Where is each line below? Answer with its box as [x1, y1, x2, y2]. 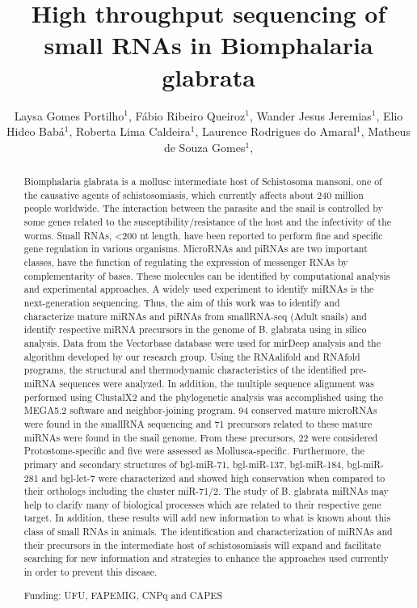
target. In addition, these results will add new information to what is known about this [23, 511, 391, 525]
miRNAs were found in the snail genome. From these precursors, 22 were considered [23, 430, 378, 444]
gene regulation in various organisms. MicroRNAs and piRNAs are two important [23, 242, 368, 255]
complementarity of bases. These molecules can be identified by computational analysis [23, 268, 390, 282]
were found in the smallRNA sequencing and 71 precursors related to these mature [23, 416, 373, 430]
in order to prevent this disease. [23, 565, 158, 579]
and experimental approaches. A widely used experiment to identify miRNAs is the [23, 282, 374, 296]
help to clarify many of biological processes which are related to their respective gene [23, 497, 381, 511]
